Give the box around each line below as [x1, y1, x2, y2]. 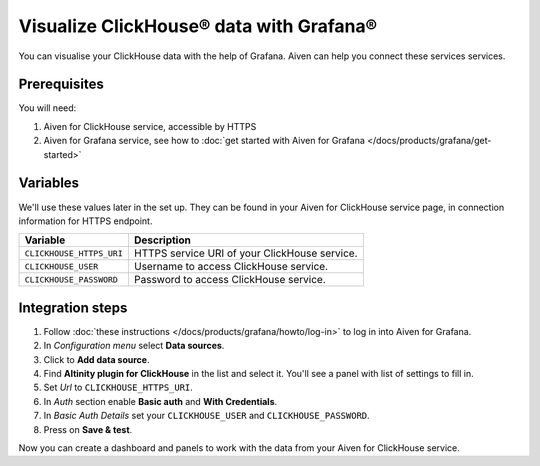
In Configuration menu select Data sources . [43, 340, 225, 352]
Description [133, 233, 192, 247]
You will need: [18, 102, 77, 114]
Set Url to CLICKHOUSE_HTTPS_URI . [43, 381, 194, 394]
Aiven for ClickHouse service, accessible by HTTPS [43, 120, 257, 132]
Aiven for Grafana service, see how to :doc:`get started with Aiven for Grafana [43, 135, 365, 147]
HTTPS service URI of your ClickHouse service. [133, 246, 359, 260]
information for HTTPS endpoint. [18, 215, 153, 227]
